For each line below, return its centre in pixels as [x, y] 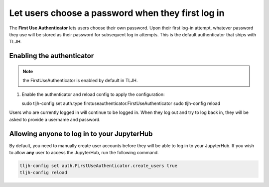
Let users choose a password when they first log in [117, 13]
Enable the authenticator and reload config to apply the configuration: [93, 94]
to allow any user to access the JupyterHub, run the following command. [84, 152]
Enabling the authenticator [52, 56]
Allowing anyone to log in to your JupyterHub [81, 134]
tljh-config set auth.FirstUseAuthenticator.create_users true [99, 166]
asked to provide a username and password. [55, 119]
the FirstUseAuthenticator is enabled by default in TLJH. [80, 81]
